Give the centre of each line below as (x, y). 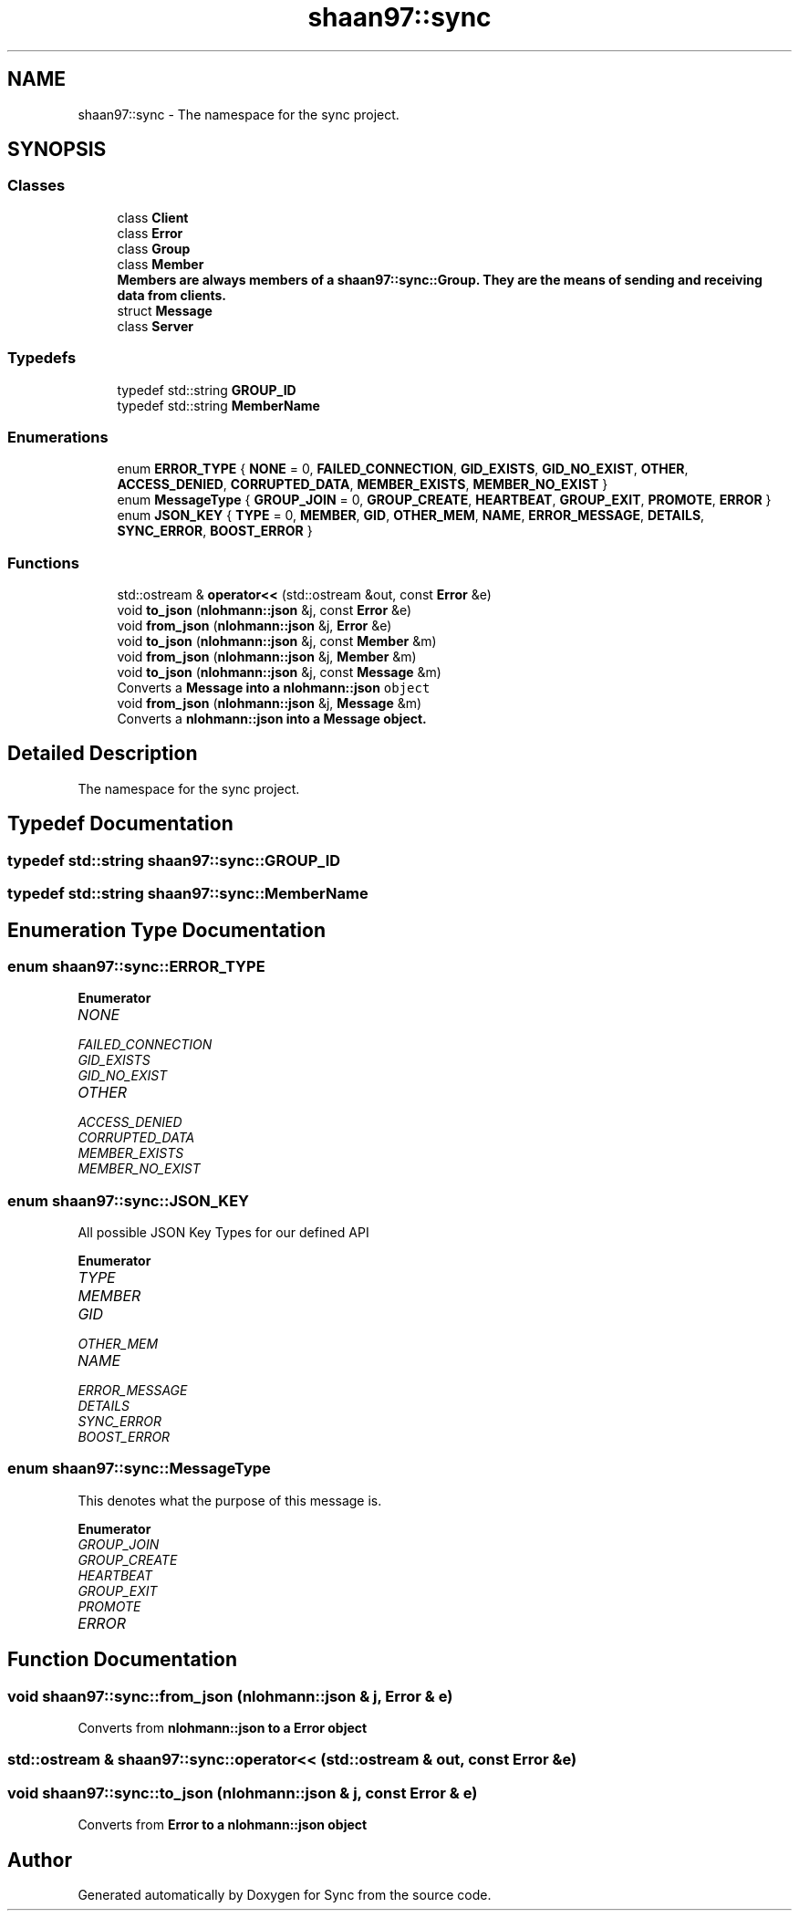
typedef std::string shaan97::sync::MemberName (188, 894)
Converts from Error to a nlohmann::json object (223, 1825)
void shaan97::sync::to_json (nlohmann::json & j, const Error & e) (243, 1793)
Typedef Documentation (120, 824)
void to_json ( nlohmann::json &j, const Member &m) (277, 641)
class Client (153, 217)
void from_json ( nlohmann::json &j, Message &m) (270, 704)
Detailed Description (103, 754)
